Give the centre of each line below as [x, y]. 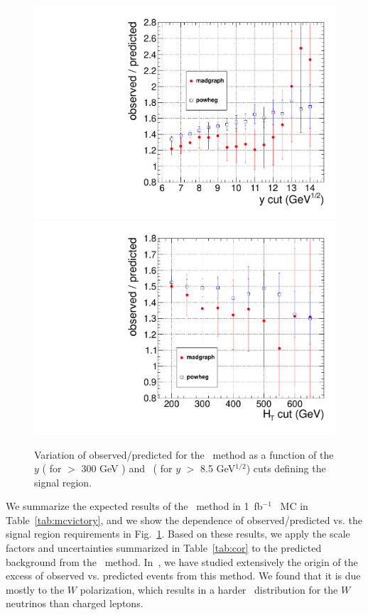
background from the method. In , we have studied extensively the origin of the [182, 561]
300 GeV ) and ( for [127, 468]
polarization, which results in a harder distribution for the [209, 589]
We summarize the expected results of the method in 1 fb [134, 506]
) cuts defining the [286, 468]
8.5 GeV [218, 468]
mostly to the [35, 589]
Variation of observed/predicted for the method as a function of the [184, 454]
